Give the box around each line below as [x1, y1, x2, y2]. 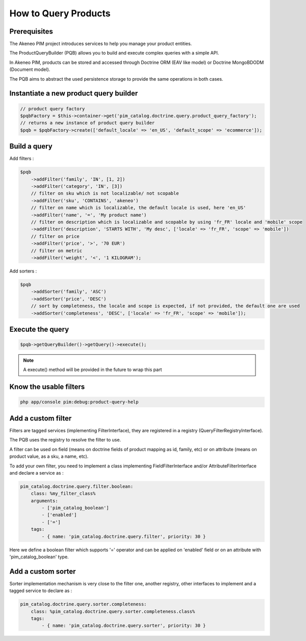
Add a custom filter [9, 414, 72, 423]
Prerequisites [9, 27, 53, 36]
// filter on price [31, 233, 80, 239]
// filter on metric [31, 248, 83, 254]
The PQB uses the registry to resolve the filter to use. [9, 437, 121, 443]
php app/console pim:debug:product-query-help [20, 399, 139, 405]
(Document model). [9, 66, 50, 72]
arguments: [31, 498, 58, 504]
